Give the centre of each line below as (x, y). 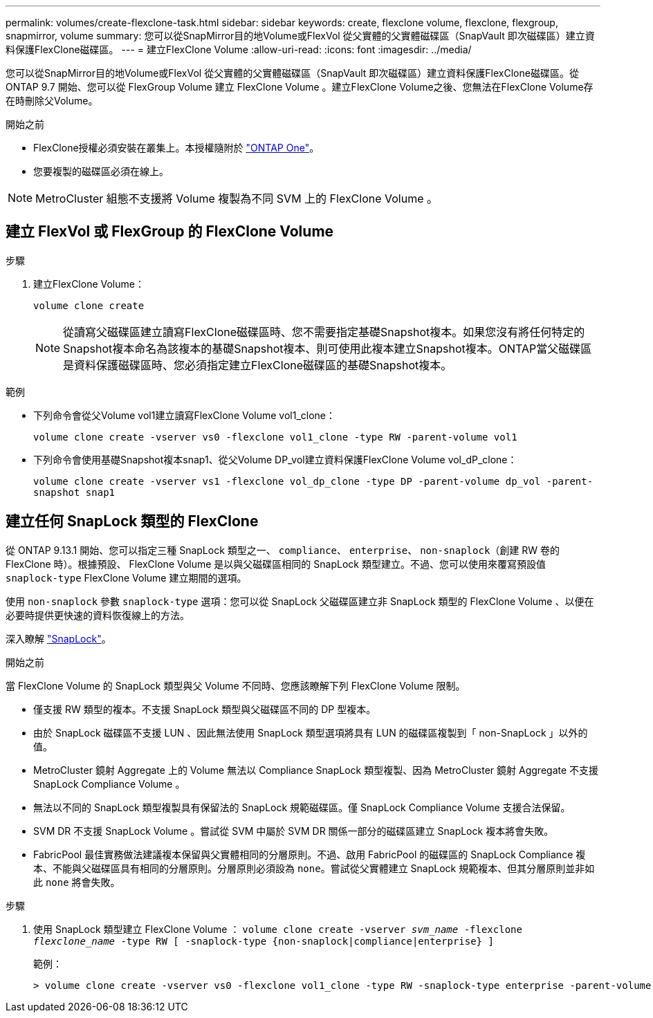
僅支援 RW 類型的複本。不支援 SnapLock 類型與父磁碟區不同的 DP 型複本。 (205, 709)
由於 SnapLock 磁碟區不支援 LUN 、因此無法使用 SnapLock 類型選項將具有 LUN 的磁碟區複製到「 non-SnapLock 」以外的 (311, 732)
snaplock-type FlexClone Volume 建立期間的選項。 (126, 577)
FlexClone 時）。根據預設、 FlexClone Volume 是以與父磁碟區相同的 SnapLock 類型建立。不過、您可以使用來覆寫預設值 (276, 564)
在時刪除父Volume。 (52, 101)
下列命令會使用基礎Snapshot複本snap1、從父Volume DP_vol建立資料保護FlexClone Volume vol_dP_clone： (275, 459)
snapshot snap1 (74, 492)
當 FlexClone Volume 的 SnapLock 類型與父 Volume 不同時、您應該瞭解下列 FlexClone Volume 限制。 (236, 685)
